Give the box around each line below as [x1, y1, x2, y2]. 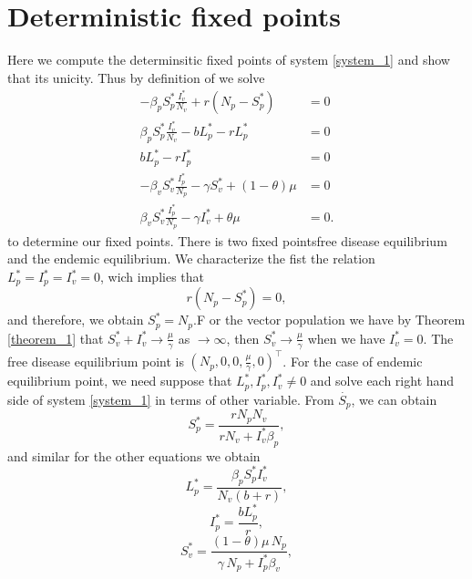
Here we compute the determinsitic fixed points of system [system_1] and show [7, 50, 450, 69]
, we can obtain [351, 389, 437, 408]
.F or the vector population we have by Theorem [193, 310, 466, 329]
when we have [307, 328, 385, 347]
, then [226, 328, 260, 347]
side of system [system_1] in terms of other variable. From [7, 389, 334, 408]
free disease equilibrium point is [7, 351, 184, 370]
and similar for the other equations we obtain [7, 446, 261, 465]
